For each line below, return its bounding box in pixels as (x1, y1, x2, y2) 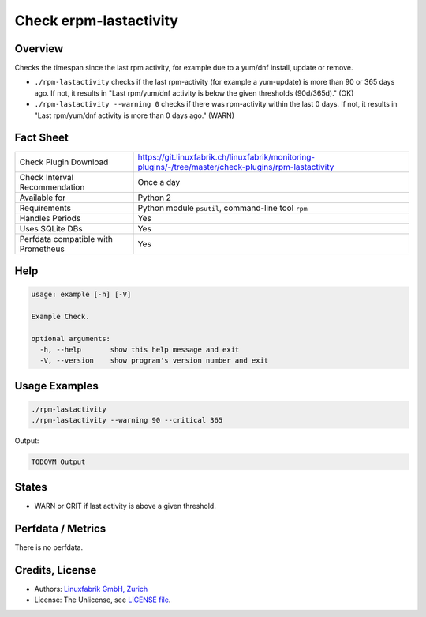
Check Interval (19, 171, 74, 182)
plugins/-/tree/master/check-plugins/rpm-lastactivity (137, 161, 334, 172)
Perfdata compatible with (19, 233, 114, 244)
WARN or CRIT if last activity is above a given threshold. (34, 501, 216, 510)
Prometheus (19, 243, 65, 254)
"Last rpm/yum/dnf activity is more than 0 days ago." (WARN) (34, 111, 234, 120)
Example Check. (31, 312, 90, 321)
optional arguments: (31, 334, 110, 343)
